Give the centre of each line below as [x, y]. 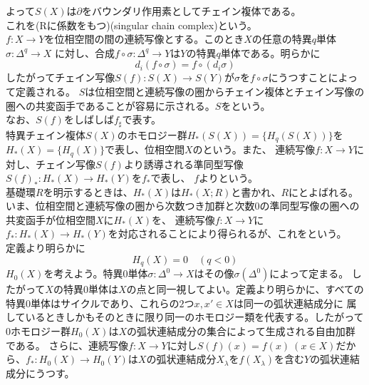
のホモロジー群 [152, 134]
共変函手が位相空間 [51, 219]
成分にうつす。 [40, 373]
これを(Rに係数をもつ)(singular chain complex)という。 [131, 25]
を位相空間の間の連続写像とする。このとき [144, 39]
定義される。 [45, 91]
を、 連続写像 [183, 219]
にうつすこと [298, 77]
